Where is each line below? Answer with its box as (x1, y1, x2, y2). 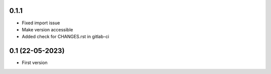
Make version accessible (22, 26, 73, 32)
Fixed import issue (22, 20, 60, 26)
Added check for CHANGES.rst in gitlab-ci (22, 34, 109, 40)
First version (22, 60, 48, 66)
